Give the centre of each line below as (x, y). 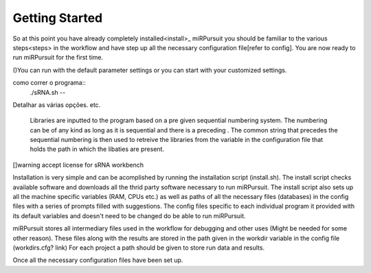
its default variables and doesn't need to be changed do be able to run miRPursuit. (130, 215)
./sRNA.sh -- (48, 92)
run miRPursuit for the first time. (58, 58)
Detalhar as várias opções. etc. (57, 105)
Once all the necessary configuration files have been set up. (98, 260)
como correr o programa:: (49, 83)
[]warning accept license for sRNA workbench (78, 165)
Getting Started (58, 18)
